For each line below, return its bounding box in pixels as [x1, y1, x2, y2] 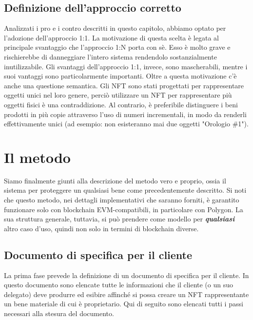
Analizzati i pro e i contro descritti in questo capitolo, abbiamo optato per [4, 23, 226, 33]
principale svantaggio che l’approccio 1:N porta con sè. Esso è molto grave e [4, 42, 231, 52]
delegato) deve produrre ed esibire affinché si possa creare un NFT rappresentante [4, 289, 249, 299]
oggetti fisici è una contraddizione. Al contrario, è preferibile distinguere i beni [4, 99, 238, 109]
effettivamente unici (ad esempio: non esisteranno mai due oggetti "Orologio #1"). [4, 119, 249, 129]
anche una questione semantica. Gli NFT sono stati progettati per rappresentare [4, 80, 244, 90]
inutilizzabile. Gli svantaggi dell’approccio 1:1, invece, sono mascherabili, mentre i [4, 61, 248, 71]
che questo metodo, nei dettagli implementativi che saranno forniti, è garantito [4, 195, 239, 205]
